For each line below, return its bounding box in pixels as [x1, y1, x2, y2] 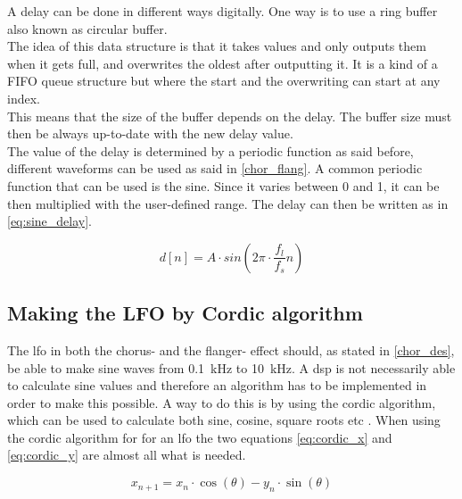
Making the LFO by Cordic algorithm [7, 299, 363, 327]
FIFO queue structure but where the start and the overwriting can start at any [7, 71, 441, 90]
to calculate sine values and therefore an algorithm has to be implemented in [7, 376, 427, 395]
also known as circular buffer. [7, 19, 168, 37]
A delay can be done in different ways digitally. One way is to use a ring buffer [7, 2, 438, 20]
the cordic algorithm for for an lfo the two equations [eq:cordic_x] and [7, 428, 392, 446]
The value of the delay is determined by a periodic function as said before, [7, 141, 414, 160]
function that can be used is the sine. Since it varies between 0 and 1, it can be [7, 176, 440, 195]
